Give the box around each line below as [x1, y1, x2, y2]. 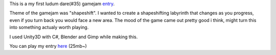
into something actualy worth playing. [9, 24, 89, 31]
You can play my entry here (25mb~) [9, 43, 87, 49]
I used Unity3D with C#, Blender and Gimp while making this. [9, 34, 138, 40]
